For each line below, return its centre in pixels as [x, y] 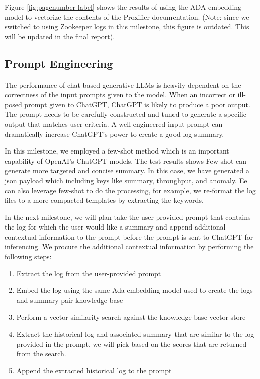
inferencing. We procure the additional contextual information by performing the [129, 246]
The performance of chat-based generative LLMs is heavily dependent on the [123, 84]
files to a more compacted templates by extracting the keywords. [104, 200]
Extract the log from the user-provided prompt [89, 273]
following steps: [28, 256]
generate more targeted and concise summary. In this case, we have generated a [127, 170]
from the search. [41, 354]
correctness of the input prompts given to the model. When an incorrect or [120, 94]
